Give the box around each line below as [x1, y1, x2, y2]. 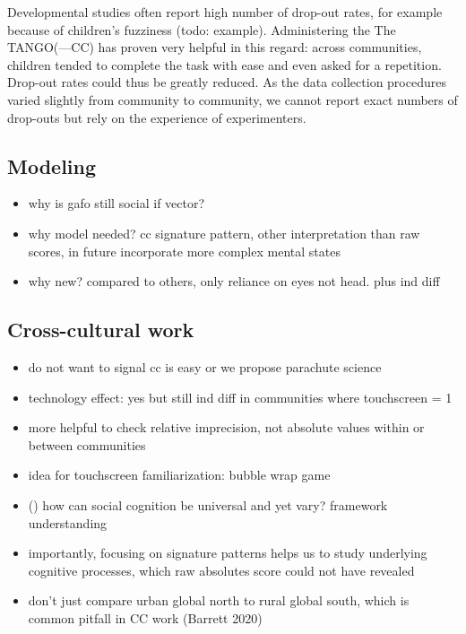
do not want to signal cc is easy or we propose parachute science [28, 357, 382, 376]
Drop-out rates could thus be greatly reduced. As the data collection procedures [7, 73, 446, 91]
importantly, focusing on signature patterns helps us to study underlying [28, 543, 427, 562]
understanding [28, 513, 108, 532]
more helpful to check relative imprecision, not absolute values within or [28, 418, 425, 437]
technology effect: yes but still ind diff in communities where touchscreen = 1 [28, 387, 453, 406]
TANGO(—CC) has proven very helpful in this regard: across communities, [7, 38, 422, 56]
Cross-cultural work [7, 316, 194, 343]
